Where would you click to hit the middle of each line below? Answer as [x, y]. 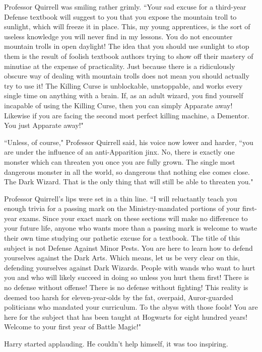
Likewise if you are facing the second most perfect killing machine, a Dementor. [127, 115]
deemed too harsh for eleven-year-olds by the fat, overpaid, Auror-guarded [119, 297]
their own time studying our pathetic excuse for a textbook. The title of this [122, 238]
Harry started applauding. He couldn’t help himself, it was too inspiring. [116, 343]
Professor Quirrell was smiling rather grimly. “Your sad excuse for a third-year [125, 7]
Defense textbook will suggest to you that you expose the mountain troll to [120, 16]
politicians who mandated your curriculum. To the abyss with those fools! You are [131, 307]
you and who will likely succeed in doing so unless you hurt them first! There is [126, 277]
